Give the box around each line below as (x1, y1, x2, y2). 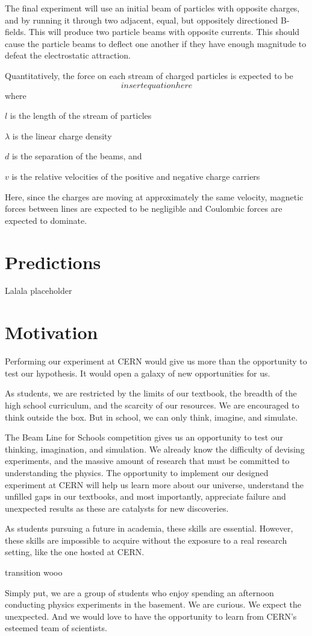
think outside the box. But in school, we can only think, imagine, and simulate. (5, 410, 298, 423)
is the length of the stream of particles (10, 109, 152, 122)
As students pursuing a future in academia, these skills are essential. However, (5, 522, 293, 535)
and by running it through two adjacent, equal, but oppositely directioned (5, 13, 278, 26)
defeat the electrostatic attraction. (5, 49, 131, 62)
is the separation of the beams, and (11, 150, 142, 162)
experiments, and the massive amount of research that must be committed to (5, 454, 290, 467)
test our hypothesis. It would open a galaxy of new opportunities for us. (5, 366, 270, 379)
